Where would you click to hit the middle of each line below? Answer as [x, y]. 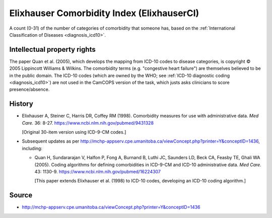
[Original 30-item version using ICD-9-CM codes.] [74, 132]
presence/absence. [29, 89]
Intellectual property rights [52, 49]
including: [32, 148]
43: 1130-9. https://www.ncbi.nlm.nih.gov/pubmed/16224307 [98, 172]
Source [21, 195]
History [21, 104]
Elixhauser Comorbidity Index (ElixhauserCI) [104, 13]
